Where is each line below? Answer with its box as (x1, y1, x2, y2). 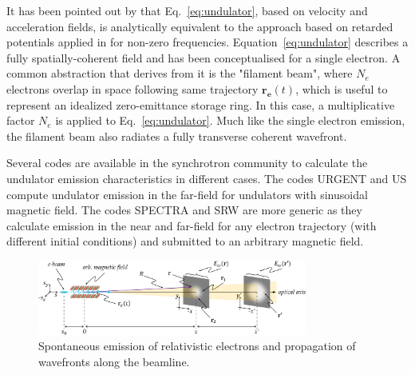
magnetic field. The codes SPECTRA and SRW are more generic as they (6, 201, 362, 218)
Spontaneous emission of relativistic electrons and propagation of (38, 337, 356, 354)
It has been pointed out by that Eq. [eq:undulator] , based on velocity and (6, 2, 368, 18)
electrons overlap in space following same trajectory (6, 80, 259, 97)
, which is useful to (295, 80, 388, 97)
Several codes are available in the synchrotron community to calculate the (6, 154, 368, 171)
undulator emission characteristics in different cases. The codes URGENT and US (6, 170, 407, 186)
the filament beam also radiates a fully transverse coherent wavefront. (6, 127, 347, 144)
